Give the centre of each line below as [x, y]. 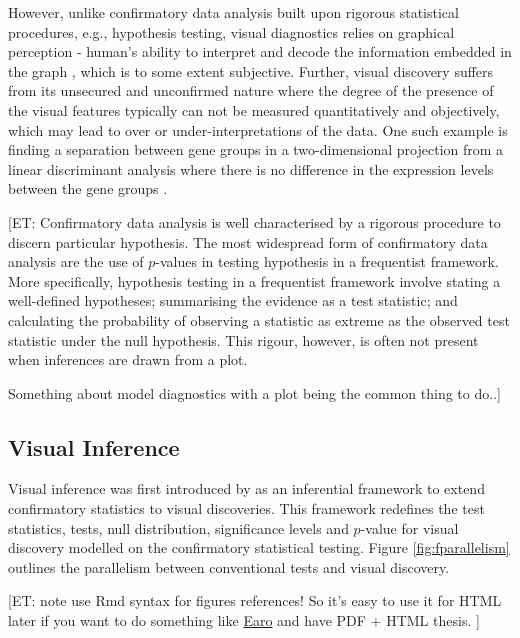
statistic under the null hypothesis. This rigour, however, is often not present [243, 339]
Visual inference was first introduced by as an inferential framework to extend [246, 488]
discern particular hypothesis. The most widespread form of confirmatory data [248, 241]
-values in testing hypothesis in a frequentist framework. [327, 261]
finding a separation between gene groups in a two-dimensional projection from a [256, 149]
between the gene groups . [88, 188]
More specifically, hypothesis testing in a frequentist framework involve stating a [254, 280]
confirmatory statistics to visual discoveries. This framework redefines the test [246, 508]
